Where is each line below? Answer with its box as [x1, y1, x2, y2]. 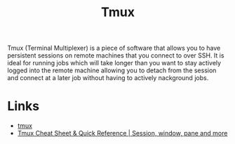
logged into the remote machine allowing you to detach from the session [7, 66, 217, 74]
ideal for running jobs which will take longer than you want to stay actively [7, 59, 222, 67]
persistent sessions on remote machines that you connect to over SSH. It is [7, 51, 224, 60]
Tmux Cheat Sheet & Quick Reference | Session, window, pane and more [17, 129, 228, 138]
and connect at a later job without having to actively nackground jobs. [7, 74, 209, 82]
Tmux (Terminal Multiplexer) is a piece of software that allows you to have [7, 44, 221, 53]
